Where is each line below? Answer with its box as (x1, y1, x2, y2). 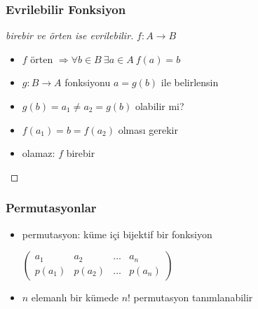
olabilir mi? (135, 99, 184, 113)
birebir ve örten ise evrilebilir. (6, 28, 134, 43)
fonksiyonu (64, 75, 111, 90)
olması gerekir (118, 122, 178, 137)
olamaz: (22, 146, 55, 160)
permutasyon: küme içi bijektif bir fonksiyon (22, 226, 212, 241)
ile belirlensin (161, 75, 219, 90)
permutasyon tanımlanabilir (133, 290, 253, 305)
